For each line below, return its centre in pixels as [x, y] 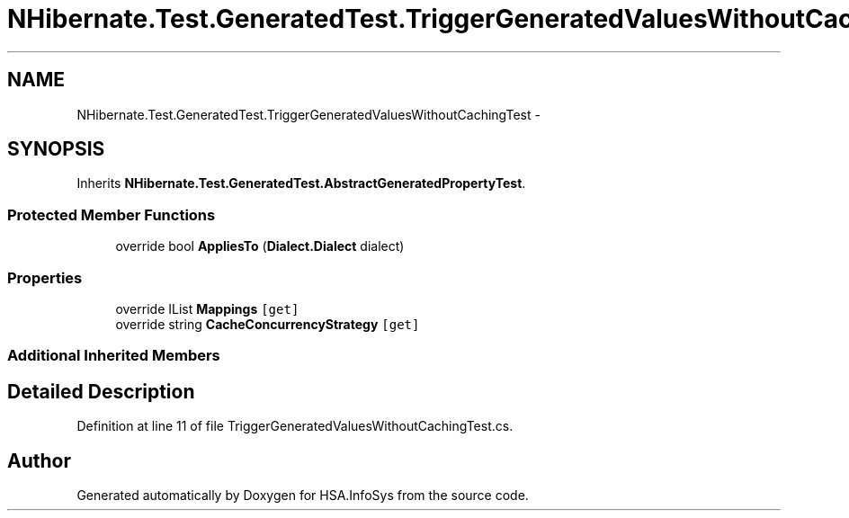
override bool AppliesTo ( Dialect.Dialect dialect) [260, 246]
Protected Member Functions [112, 214]
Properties [45, 277]
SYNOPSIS [56, 149]
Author [39, 460]
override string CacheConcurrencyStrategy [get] [268, 324]
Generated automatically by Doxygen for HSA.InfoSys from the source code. [303, 495]
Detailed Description [101, 391]
